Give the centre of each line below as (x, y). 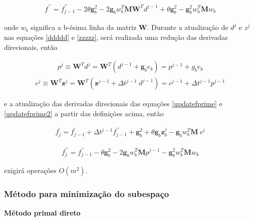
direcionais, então (31, 47)
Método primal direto (42, 212)
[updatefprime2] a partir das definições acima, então (84, 113)
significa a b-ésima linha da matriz (84, 27)
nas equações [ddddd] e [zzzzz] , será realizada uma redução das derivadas (116, 37)
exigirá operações (30, 170)
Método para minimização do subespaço (87, 194)
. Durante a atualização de (188, 27)
